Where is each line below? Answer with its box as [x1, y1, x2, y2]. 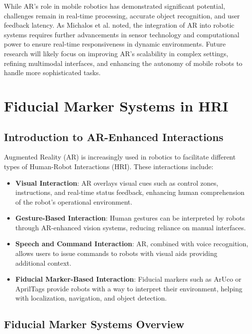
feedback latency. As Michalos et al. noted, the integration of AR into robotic [4, 20, 235, 30]
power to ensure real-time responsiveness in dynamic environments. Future [4, 39, 226, 49]
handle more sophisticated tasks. [4, 67, 101, 78]
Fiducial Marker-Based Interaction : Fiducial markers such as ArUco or [15, 274, 242, 284]
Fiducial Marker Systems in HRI [4, 95, 229, 115]
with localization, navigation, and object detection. [15, 293, 167, 303]
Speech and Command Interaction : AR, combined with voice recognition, [15, 239, 249, 249]
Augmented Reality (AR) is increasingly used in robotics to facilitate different [4, 152, 236, 162]
